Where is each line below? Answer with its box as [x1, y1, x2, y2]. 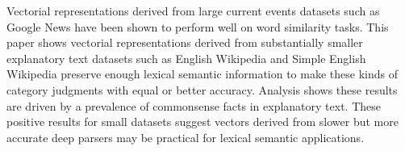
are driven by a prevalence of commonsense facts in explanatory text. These [6, 97, 381, 114]
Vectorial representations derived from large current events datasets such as [6, 2, 380, 19]
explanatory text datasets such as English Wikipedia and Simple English [6, 49, 366, 66]
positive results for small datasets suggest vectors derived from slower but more [6, 113, 399, 130]
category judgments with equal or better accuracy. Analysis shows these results [6, 81, 398, 98]
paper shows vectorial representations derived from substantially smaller [6, 34, 363, 51]
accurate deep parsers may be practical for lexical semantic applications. [6, 128, 365, 145]
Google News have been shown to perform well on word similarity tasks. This [6, 18, 389, 35]
